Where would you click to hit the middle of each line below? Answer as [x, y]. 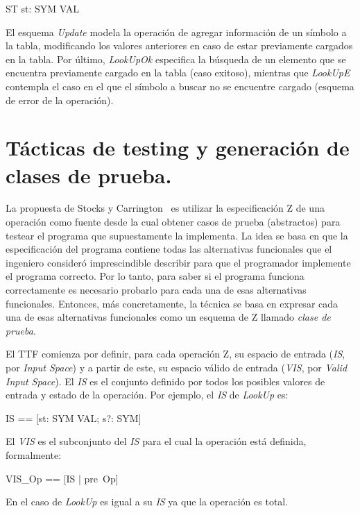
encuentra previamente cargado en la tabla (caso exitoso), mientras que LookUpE [178, 73]
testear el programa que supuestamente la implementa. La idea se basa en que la [177, 235]
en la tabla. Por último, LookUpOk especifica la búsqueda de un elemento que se [176, 59]
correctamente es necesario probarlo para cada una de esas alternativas [156, 290]
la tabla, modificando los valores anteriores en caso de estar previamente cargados [179, 45]
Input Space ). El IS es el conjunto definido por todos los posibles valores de [165, 381]
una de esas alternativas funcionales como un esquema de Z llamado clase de [168, 317]
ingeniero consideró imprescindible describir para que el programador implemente [178, 262]
